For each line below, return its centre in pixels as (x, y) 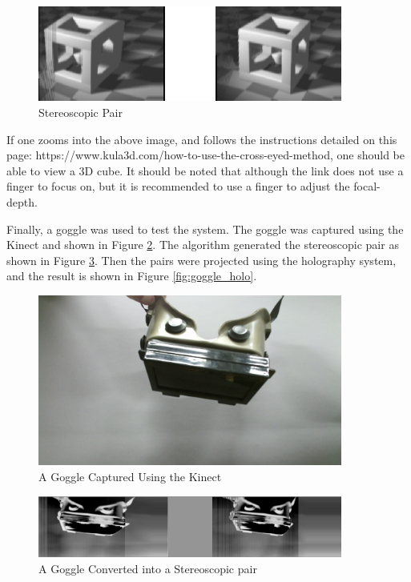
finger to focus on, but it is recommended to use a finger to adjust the (178, 186)
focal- (367, 186)
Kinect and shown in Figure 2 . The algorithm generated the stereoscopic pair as (203, 245)
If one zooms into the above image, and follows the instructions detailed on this (202, 139)
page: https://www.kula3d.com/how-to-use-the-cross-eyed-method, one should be (206, 155)
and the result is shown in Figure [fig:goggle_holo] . (132, 276)
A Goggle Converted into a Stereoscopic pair (148, 568)
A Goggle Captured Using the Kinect (130, 477)
